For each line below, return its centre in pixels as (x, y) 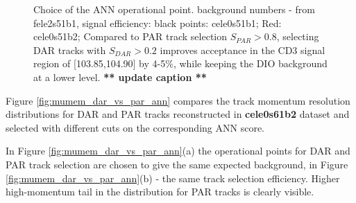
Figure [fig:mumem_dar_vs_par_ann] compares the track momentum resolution (178, 100)
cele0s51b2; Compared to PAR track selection (130, 36)
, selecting (298, 36)
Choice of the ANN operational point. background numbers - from (174, 9)
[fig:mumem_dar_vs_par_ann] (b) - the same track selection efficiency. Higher (173, 178)
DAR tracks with (70, 50)
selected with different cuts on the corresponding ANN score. (135, 127)
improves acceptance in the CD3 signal (243, 50)
